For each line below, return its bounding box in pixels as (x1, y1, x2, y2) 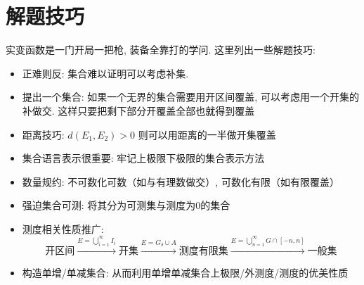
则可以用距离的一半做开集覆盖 (138, 127, 276, 141)
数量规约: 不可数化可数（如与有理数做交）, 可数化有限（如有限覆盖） (22, 174, 339, 189)
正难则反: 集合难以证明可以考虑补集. (22, 65, 189, 80)
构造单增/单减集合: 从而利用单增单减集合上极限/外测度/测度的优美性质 (22, 265, 349, 279)
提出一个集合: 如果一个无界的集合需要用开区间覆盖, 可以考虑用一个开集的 (22, 89, 359, 104)
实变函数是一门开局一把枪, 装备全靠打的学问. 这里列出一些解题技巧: (6, 42, 316, 57)
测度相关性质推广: (22, 221, 104, 236)
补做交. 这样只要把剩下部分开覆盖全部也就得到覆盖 (22, 103, 255, 118)
